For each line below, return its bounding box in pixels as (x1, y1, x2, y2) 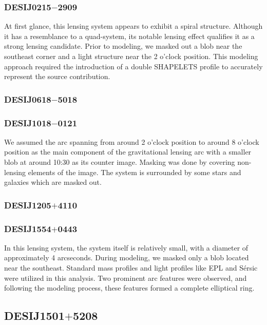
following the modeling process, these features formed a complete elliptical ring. (4, 282, 255, 293)
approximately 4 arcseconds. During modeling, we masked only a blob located (4, 252, 249, 263)
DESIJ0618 (4, 92, 51, 105)
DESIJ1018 (4, 116, 51, 129)
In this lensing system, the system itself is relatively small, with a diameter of (4, 242, 249, 253)
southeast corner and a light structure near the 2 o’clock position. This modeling (4, 51, 258, 61)
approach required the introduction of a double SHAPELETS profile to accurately (4, 61, 263, 71)
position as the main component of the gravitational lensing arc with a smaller (4, 146, 252, 157)
